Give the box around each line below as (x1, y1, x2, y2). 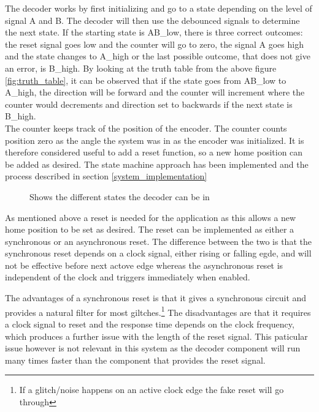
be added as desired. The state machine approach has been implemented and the (5, 157, 309, 170)
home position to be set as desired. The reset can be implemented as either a (5, 223, 294, 236)
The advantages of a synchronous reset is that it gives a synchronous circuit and (5, 291, 307, 304)
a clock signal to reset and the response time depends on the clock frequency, (5, 317, 294, 330)
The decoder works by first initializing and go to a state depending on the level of (5, 2, 312, 14)
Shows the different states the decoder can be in (29, 190, 210, 203)
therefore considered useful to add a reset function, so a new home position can (5, 146, 303, 159)
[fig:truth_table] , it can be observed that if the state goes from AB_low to (5, 73, 286, 86)
